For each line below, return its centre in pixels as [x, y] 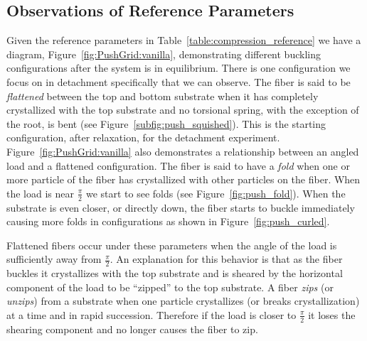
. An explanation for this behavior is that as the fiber [226, 259]
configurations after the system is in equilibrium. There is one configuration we [179, 68]
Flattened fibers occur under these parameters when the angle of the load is [172, 245]
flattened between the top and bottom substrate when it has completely [163, 96]
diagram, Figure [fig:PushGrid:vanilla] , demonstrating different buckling [164, 54]
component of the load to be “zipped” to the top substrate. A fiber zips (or [170, 287]
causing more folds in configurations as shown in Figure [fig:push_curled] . [168, 221]
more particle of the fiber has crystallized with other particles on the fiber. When [183, 179]
